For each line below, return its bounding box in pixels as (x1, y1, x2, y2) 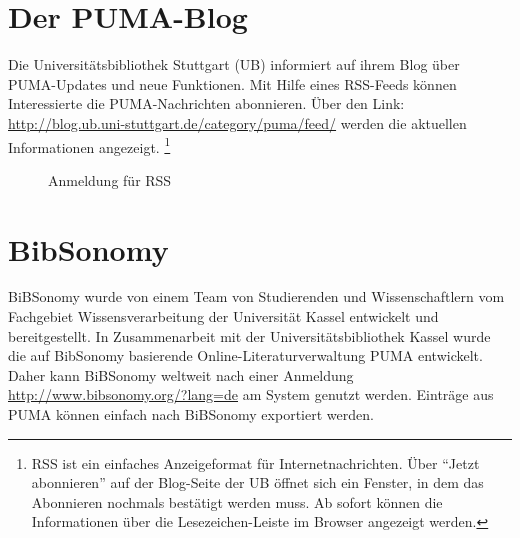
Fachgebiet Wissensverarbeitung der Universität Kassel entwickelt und (8, 306, 439, 327)
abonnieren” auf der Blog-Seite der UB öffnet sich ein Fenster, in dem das (31, 472, 484, 493)
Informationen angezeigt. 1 (8, 133, 171, 157)
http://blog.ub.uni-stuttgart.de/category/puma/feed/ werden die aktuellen (8, 112, 467, 133)
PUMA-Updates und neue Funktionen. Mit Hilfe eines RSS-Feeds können (8, 73, 457, 94)
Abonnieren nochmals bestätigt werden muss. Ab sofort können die (31, 491, 443, 512)
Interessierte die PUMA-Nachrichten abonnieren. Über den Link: (8, 93, 405, 114)
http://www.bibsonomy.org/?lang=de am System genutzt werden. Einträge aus (8, 384, 494, 405)
